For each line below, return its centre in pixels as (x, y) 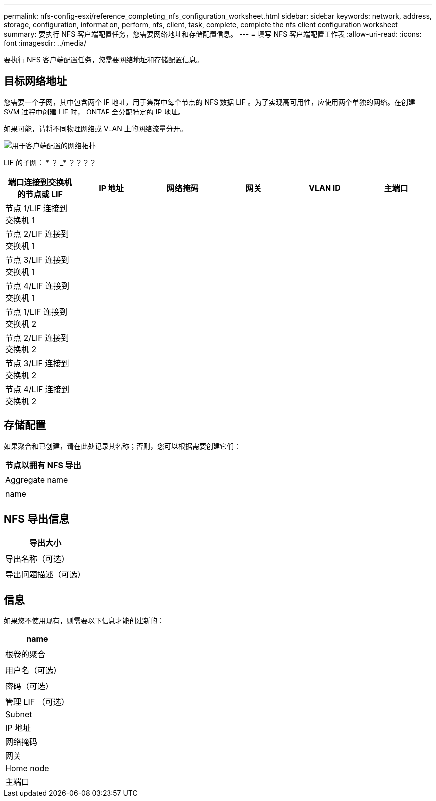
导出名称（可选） (38, 558)
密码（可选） (30, 686)
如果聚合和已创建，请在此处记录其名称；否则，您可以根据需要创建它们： (122, 446)
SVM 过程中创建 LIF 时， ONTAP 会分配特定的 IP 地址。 (95, 112)
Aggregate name (37, 480)
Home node (27, 768)
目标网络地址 (35, 81)
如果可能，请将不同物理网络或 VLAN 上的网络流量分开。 (96, 128)
